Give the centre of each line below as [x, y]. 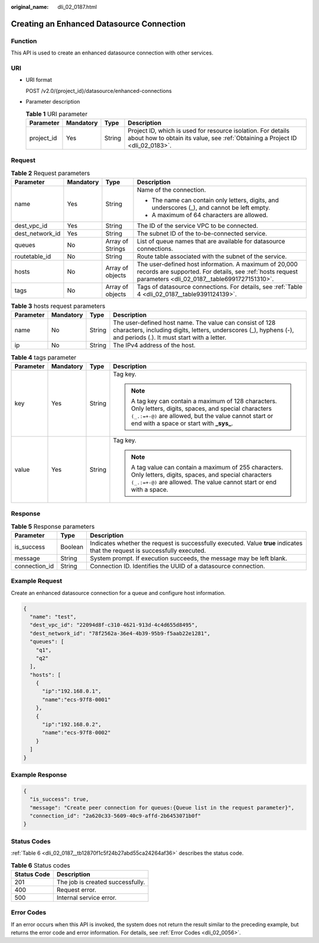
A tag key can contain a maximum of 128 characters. [204, 401]
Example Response [39, 774]
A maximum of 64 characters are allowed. [210, 215]
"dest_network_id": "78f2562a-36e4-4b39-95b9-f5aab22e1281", [120, 633]
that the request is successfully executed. [148, 551]
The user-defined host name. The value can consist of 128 [194, 323]
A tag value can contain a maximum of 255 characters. [207, 467]
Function [24, 41]
